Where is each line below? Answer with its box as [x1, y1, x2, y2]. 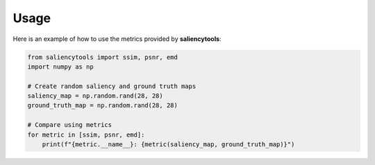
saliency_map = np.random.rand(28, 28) [27, 92, 163, 100]
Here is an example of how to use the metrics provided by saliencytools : [12, 35, 222, 43]
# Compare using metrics [27, 121, 112, 129]
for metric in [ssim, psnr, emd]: [27, 130, 145, 139]
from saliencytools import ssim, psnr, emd [27, 53, 178, 61]
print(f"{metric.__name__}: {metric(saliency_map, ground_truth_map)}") [42, 141, 295, 148]
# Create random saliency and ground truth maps [27, 82, 197, 90]
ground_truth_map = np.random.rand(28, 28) [27, 101, 178, 110]
